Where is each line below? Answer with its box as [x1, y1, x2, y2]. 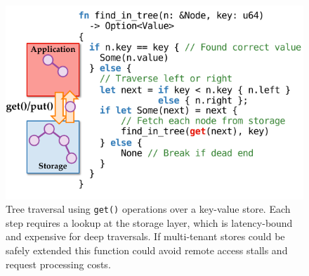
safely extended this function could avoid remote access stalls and [6, 243, 288, 258]
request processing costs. [6, 256, 111, 271]
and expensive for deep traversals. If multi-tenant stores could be [6, 229, 285, 244]
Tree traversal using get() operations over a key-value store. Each [6, 202, 291, 216]
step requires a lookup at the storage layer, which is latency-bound [6, 215, 293, 230]
